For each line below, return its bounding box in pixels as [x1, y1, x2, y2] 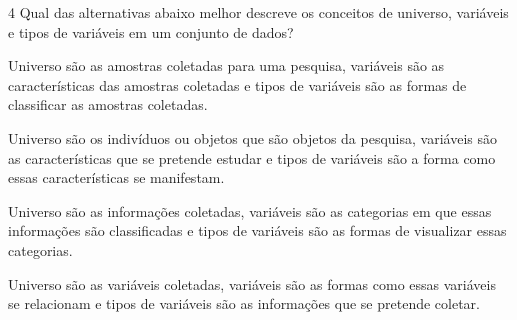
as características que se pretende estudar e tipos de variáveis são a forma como [8, 147, 496, 168]
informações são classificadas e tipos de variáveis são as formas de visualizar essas [8, 220, 507, 241]
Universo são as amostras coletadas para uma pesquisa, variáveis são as [8, 55, 445, 76]
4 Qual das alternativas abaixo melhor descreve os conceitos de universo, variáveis [8, 2, 509, 22]
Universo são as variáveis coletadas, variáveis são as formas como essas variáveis [8, 273, 496, 294]
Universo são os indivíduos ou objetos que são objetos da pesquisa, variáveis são [8, 127, 497, 148]
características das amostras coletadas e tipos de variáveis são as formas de [8, 74, 467, 95]
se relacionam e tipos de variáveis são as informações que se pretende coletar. [8, 293, 480, 314]
